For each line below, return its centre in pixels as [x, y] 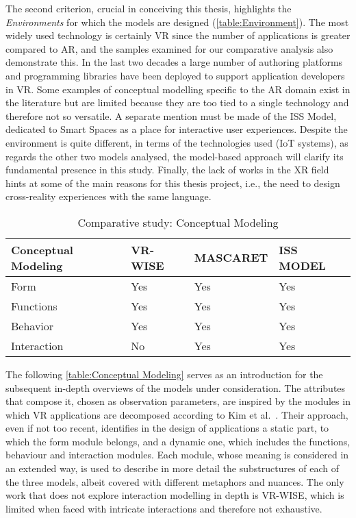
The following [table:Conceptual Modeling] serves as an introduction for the [164, 374]
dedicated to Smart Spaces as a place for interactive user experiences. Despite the [177, 129]
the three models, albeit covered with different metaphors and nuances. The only [175, 481]
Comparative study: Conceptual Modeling [178, 222]
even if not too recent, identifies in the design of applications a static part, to [167, 428]
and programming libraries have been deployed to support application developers [175, 75]
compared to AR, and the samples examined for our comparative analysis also [169, 48]
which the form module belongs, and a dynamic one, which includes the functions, [178, 441]
